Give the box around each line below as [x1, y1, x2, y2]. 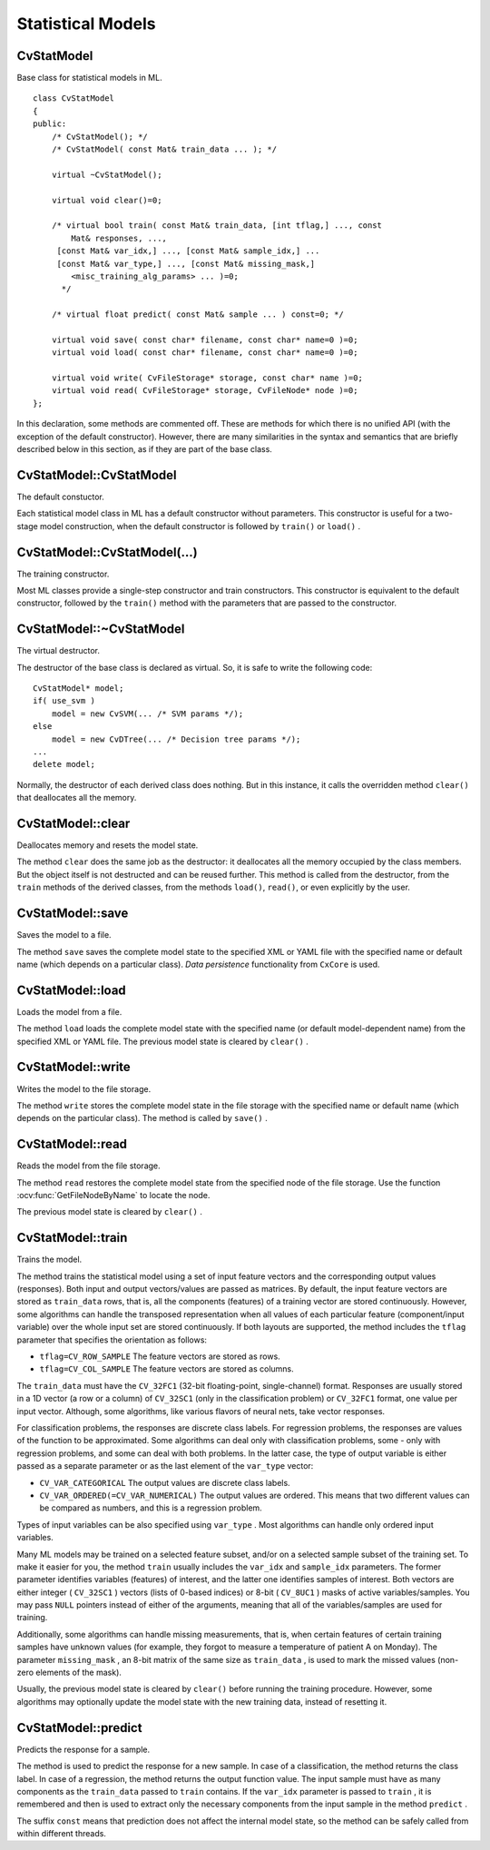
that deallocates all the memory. [16, 792, 137, 803]
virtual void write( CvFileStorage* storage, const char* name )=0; [51, 373, 363, 383]
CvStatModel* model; [33, 684, 124, 694]
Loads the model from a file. [16, 1006, 122, 1017]
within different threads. [16, 1828, 106, 1839]
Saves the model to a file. [16, 930, 113, 940]
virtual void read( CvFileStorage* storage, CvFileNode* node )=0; [51, 386, 358, 396]
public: [33, 119, 67, 129]
